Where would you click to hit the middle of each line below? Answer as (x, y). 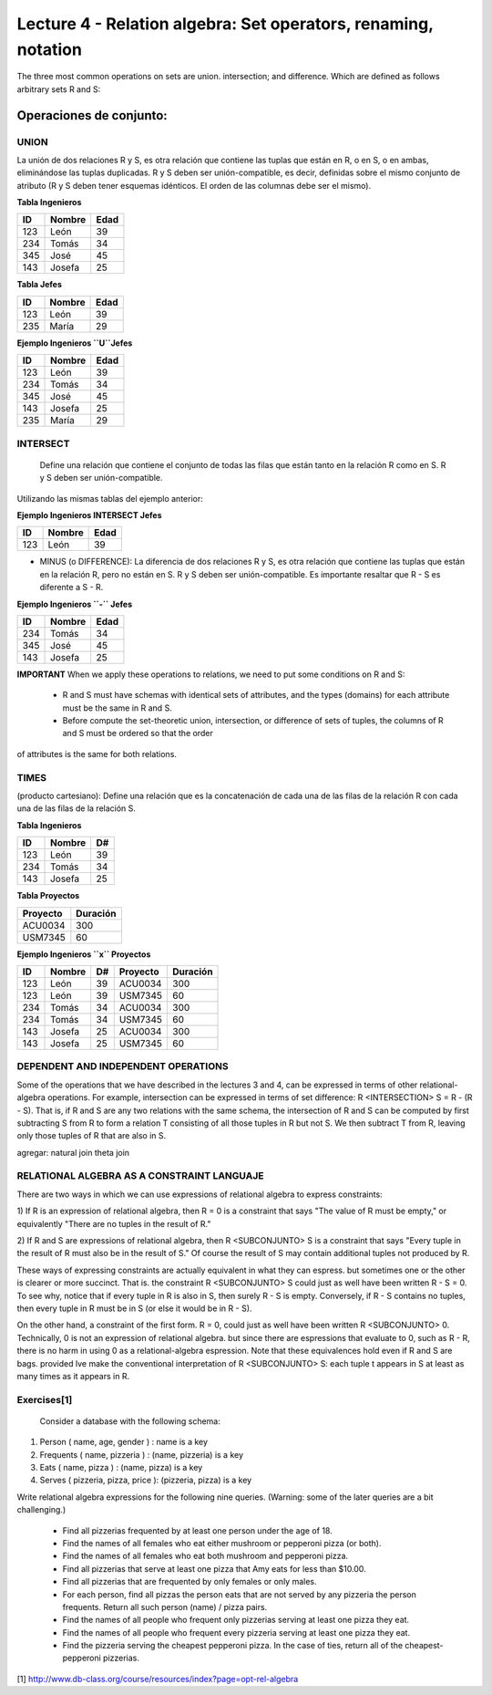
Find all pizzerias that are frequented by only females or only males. (190, 1582)
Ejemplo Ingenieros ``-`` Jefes (75, 604)
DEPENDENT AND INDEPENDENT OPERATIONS (123, 1066)
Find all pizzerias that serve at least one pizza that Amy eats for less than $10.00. (214, 1568)
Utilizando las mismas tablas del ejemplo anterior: (110, 498)
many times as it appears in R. (73, 1376)
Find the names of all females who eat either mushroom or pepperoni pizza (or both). (222, 1543)
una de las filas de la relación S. (77, 808)
